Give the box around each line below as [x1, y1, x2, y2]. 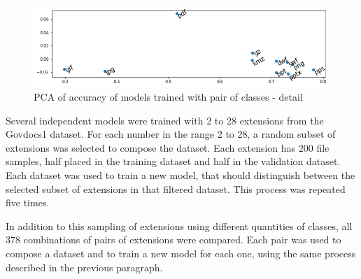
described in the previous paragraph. [6, 259, 163, 274]
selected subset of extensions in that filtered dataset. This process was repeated [6, 181, 346, 196]
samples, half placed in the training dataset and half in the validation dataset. [6, 154, 341, 169]
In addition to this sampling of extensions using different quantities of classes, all [6, 218, 353, 233]
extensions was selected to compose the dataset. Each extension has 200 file [6, 140, 330, 155]
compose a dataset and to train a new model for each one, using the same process [6, 245, 356, 260]
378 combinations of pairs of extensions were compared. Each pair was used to [6, 232, 341, 247]
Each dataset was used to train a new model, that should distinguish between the [6, 167, 355, 182]
